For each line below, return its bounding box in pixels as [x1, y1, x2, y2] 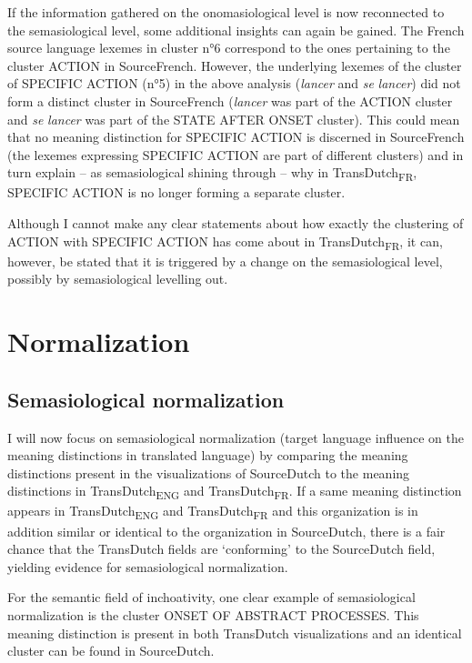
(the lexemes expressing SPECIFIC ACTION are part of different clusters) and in [7, 145, 464, 164]
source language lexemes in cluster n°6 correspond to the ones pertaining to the [7, 38, 450, 57]
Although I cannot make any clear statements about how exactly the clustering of [7, 214, 464, 233]
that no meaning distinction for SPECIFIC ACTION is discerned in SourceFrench [7, 127, 465, 146]
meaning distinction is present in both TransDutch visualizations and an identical [7, 623, 462, 642]
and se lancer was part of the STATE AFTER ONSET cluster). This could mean [7, 109, 460, 128]
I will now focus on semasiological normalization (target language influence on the [7, 427, 464, 447]
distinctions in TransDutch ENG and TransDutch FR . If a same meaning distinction [7, 481, 462, 503]
